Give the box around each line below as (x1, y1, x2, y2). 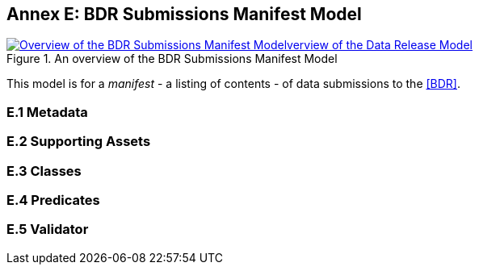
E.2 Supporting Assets (6, 133, 151, 150)
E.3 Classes (6, 162, 82, 179)
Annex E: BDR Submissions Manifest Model (6, 4, 362, 24)
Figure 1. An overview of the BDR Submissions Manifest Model (6, 52, 338, 66)
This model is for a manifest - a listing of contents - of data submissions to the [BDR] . (6, 77, 461, 91)
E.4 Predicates (6, 191, 100, 208)
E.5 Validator (6, 221, 89, 238)
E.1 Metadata (6, 103, 88, 120)
